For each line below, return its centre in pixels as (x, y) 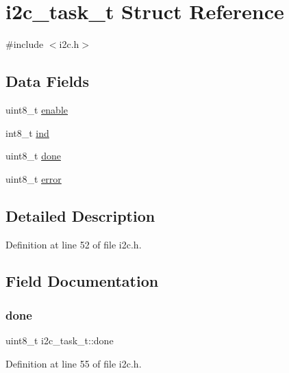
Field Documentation (82, 281)
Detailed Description (80, 215)
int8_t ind (27, 132)
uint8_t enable (37, 109)
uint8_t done (33, 156)
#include (25, 44)
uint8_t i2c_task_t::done (60, 340)
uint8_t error (34, 178)
